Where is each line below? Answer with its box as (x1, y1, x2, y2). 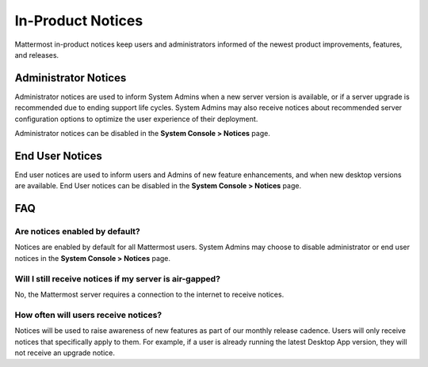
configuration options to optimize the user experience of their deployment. (14, 114, 258, 123)
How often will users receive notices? (14, 309, 162, 320)
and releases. (14, 50, 59, 59)
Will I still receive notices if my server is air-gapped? (14, 273, 221, 284)
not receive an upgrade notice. (14, 348, 115, 358)
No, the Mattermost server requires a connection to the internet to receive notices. (14, 289, 285, 299)
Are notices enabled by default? (14, 226, 140, 237)
